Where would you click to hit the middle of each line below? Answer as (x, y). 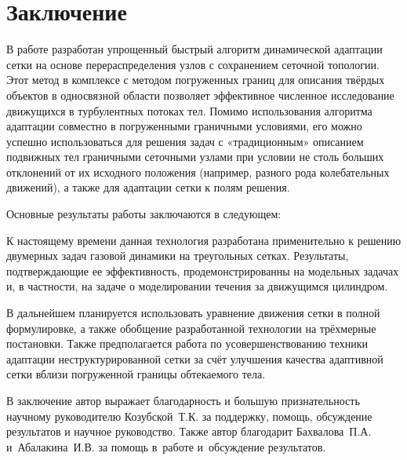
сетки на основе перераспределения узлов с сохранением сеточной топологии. (193, 64)
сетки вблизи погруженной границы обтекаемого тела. (136, 374)
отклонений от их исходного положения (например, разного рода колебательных (198, 172)
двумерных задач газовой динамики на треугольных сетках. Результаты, (178, 256)
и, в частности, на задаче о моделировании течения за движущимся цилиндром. (197, 286)
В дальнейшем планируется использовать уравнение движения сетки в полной (193, 313)
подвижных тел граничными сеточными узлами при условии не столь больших (195, 157)
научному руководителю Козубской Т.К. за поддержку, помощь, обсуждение (189, 416)
